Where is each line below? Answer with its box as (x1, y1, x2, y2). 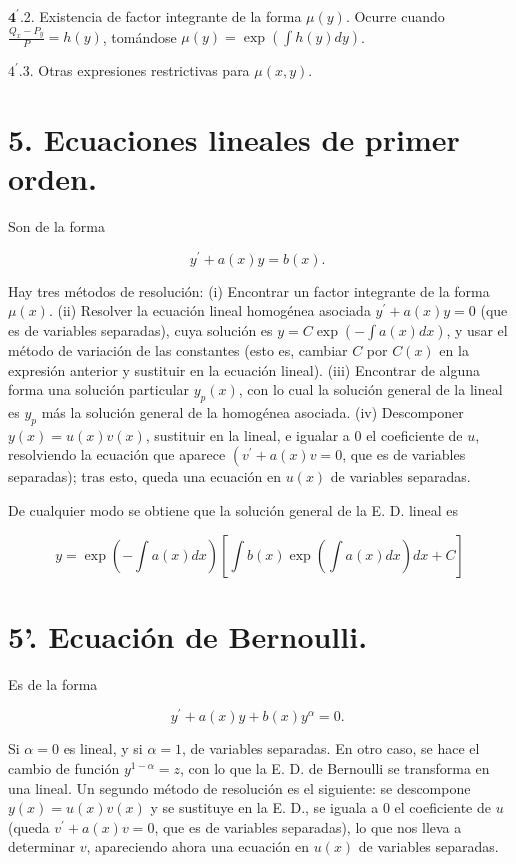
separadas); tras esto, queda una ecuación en (8, 466, 281, 487)
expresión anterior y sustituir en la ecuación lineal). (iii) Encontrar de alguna (8, 359, 481, 380)
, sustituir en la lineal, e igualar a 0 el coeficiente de (145, 424, 463, 445)
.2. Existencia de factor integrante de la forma (19, 6, 302, 26)
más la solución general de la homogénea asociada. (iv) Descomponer (41, 402, 464, 423)
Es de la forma (8, 673, 98, 694)
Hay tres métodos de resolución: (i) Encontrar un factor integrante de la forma (8, 280, 490, 301)
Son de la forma (8, 216, 105, 237)
